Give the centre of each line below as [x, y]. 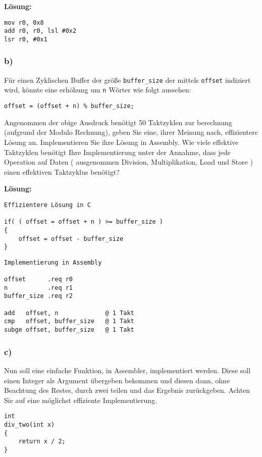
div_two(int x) [30, 425]
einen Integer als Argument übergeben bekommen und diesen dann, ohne [117, 380]
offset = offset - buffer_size [71, 239]
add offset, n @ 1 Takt [69, 313]
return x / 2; [42, 442]
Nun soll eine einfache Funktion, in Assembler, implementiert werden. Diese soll [127, 370]
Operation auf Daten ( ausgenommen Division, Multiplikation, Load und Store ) [128, 162]
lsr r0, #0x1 [26, 39]
